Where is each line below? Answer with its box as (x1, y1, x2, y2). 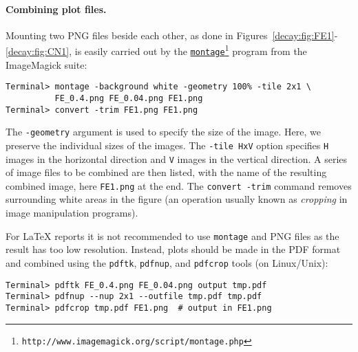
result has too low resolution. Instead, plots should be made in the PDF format (6, 242, 341, 256)
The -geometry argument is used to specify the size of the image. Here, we (6, 124, 321, 139)
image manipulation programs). (6, 206, 138, 220)
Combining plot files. (6, 1, 107, 16)
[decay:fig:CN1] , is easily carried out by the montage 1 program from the (6, 42, 307, 58)
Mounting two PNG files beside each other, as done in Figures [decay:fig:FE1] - (6, 27, 338, 42)
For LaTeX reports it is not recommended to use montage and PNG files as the (6, 228, 339, 243)
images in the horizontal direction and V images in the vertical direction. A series (6, 151, 348, 166)
